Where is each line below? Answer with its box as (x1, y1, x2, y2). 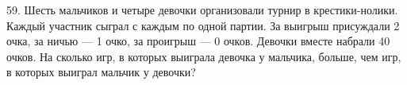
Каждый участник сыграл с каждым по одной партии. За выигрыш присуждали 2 (6, 17, 400, 33)
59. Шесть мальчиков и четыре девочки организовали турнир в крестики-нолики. (6, 2, 398, 17)
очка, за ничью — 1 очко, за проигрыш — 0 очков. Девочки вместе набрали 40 (6, 33, 390, 49)
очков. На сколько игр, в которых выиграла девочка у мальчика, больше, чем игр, (6, 48, 401, 64)
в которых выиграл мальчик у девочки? (6, 64, 196, 80)
